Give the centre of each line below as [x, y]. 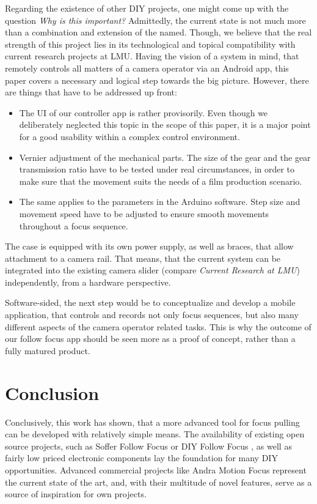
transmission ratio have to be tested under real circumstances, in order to [157, 169]
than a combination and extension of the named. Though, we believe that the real [158, 32]
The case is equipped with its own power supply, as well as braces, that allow [149, 246]
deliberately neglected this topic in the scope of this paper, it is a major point [165, 124]
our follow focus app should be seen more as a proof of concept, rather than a [150, 339]
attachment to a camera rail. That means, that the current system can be [143, 258]
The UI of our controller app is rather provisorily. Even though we [144, 112]
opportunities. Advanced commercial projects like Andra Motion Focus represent [156, 469]
